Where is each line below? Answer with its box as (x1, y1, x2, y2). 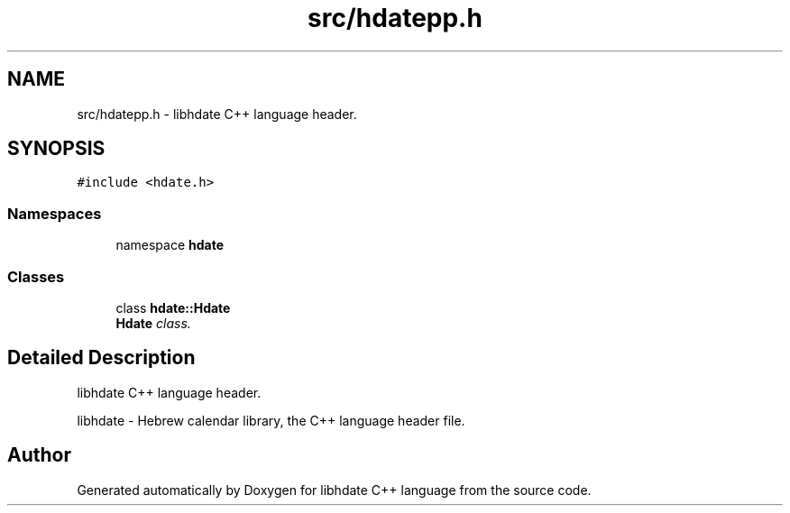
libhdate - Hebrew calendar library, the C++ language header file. (77, 412, 465, 428)
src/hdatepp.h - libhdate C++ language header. (77, 105, 357, 122)
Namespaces (7, 204, 102, 223)
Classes (7, 267, 65, 286)
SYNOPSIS (7, 137, 106, 160)
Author (7, 444, 71, 467)
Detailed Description (7, 346, 196, 370)
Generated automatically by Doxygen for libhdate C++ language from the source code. (77, 481, 592, 498)
